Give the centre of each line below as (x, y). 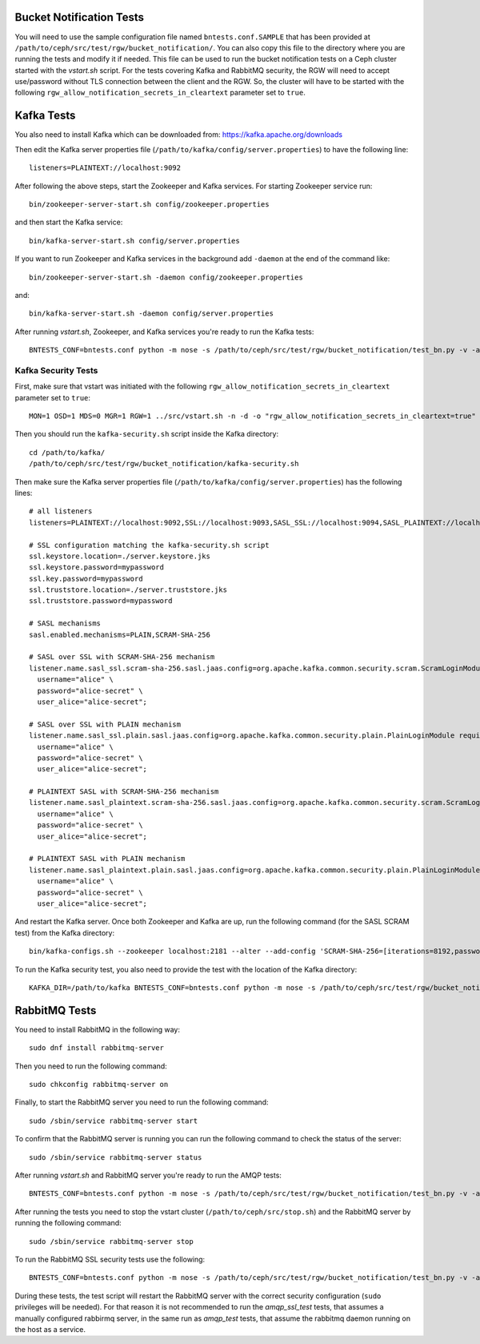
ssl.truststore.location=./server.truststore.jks (128, 590)
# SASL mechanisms (65, 624)
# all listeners (61, 511)
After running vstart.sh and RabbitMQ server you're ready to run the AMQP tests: (148, 1175)
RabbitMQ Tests (56, 1010)
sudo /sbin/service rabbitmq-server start (114, 1121)
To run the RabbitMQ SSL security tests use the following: (110, 1259)
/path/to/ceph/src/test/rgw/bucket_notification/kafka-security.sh (164, 464)
